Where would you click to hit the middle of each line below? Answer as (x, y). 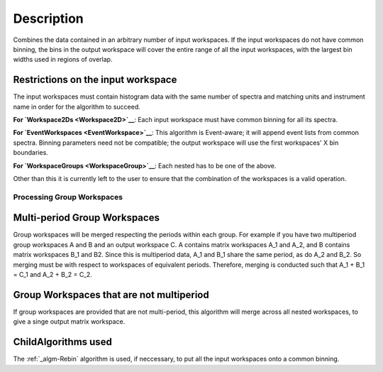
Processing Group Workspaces (68, 197)
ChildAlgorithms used (63, 342)
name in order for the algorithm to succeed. (77, 106)
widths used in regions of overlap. (63, 60)
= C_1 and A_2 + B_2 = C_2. (52, 274)
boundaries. (31, 153)
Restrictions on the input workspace (95, 80)
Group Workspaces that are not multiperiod (111, 295)
